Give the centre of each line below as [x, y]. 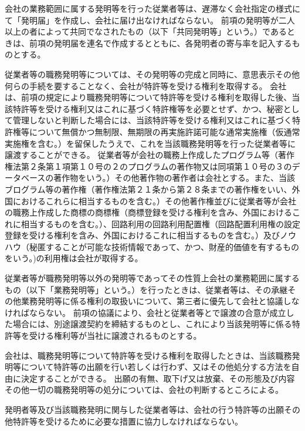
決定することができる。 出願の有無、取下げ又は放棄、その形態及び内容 [158, 378]
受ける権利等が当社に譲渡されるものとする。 [115, 336]
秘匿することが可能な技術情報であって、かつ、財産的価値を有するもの [164, 246]
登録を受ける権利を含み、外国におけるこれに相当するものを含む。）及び [142, 235]
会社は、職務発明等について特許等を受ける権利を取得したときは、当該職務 [148, 355]
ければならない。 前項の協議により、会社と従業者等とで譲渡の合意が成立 [145, 312]
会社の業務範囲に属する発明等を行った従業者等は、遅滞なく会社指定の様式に [152, 8]
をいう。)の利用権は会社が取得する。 [74, 258]
